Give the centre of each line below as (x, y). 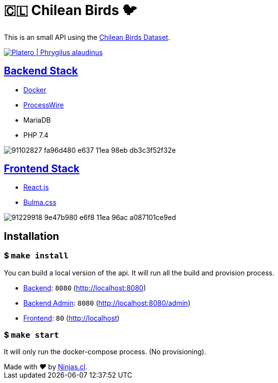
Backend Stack (41, 71)
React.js (36, 187)
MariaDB (37, 120)
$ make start (32, 335)
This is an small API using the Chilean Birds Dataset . (87, 37)
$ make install (36, 256)
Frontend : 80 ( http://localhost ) (71, 318)
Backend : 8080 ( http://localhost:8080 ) (85, 288)
